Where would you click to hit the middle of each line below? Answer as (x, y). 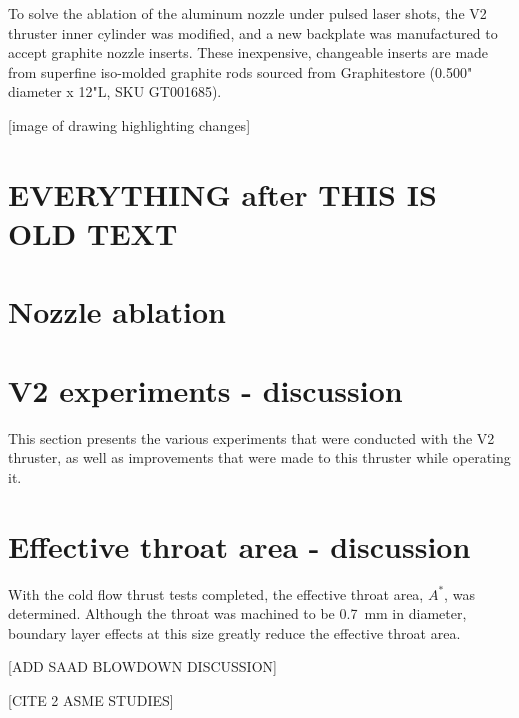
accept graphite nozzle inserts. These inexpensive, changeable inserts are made (248, 52)
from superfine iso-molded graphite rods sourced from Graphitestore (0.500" (240, 71)
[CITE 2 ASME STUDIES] (91, 699)
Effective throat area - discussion (239, 545)
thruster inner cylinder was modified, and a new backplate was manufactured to (253, 32)
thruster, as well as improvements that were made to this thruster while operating (259, 457)
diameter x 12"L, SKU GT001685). (115, 91)
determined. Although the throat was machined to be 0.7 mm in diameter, (237, 613)
